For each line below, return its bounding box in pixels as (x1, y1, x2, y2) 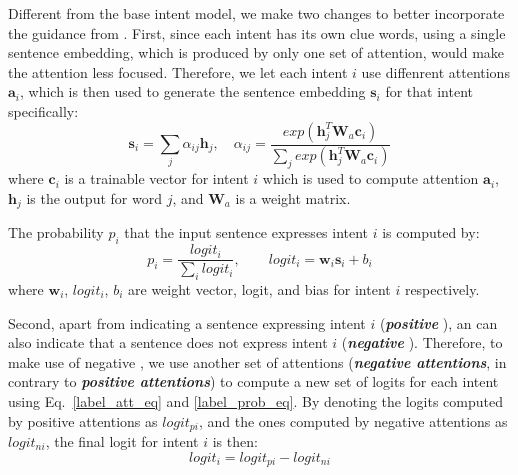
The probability (8, 222, 104, 243)
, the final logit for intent (45, 430, 199, 451)
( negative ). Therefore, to (341, 332, 503, 353)
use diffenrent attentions (361, 61, 510, 82)
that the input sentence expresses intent (124, 222, 369, 243)
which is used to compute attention (262, 168, 479, 189)
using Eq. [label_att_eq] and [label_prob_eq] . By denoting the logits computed (8, 390, 503, 411)
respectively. (404, 278, 480, 299)
